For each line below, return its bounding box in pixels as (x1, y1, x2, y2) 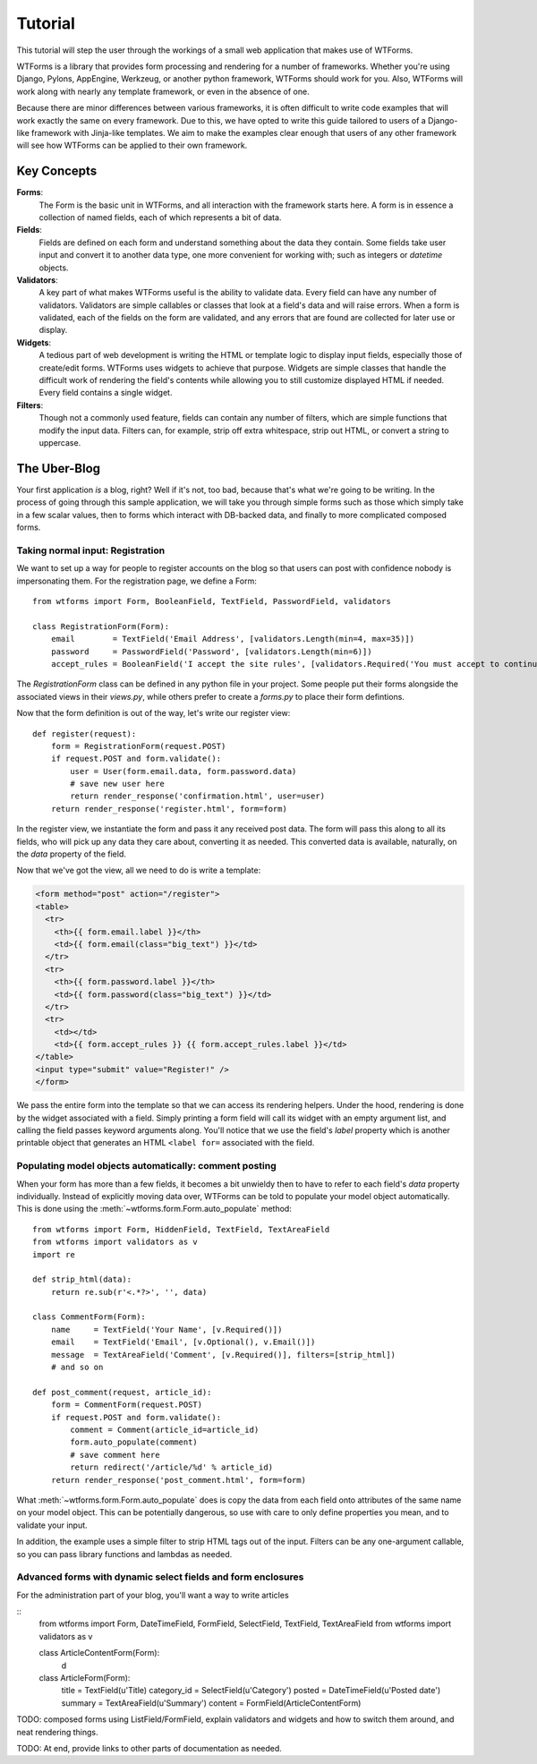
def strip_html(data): (32, 1274, 132, 1284)
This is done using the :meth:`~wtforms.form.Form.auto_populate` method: (16, 1204, 293, 1214)
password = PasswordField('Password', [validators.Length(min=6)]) (50, 646, 372, 657)
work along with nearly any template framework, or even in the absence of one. (16, 86, 310, 97)
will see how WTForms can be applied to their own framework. (16, 140, 248, 151)
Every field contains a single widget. (38, 388, 173, 398)
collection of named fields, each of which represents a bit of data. (38, 211, 282, 223)
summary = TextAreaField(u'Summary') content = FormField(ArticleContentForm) (61, 1697, 362, 1709)
